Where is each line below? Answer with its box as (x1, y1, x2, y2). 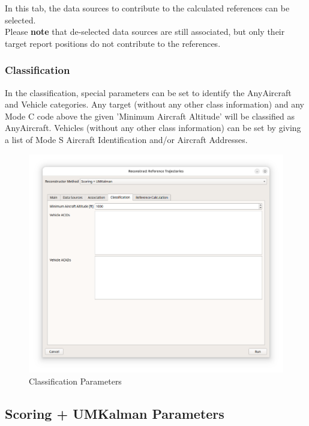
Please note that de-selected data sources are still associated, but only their (5, 25, 285, 38)
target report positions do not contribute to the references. (5, 37, 221, 49)
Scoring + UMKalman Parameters (5, 404, 224, 422)
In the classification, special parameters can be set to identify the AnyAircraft (5, 86, 292, 99)
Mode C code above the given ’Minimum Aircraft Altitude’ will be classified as (5, 109, 295, 122)
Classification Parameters (29, 374, 122, 387)
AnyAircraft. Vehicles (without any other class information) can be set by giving (5, 121, 301, 134)
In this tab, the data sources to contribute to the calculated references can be (5, 2, 290, 14)
